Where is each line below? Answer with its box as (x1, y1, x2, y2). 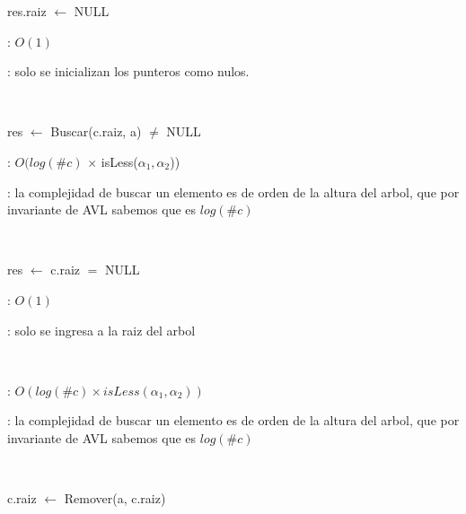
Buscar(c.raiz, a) (50, 122, 142, 141)
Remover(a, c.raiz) (64, 489, 166, 508)
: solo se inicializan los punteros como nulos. (7, 62, 250, 81)
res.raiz (7, 2, 47, 20)
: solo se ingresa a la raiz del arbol (7, 320, 196, 339)
